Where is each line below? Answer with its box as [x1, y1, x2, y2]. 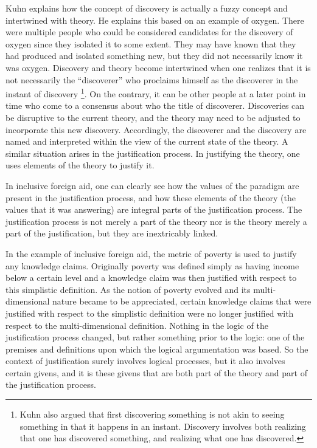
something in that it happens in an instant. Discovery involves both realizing [19, 419, 306, 432]
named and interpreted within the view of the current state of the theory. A [5, 135, 288, 148]
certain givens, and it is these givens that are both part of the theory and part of [5, 366, 307, 379]
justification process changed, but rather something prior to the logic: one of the [5, 331, 305, 343]
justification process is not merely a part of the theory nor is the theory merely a [5, 215, 307, 227]
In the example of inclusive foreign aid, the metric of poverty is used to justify [5, 247, 297, 260]
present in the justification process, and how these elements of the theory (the [5, 191, 296, 204]
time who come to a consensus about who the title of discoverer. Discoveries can [5, 99, 305, 112]
